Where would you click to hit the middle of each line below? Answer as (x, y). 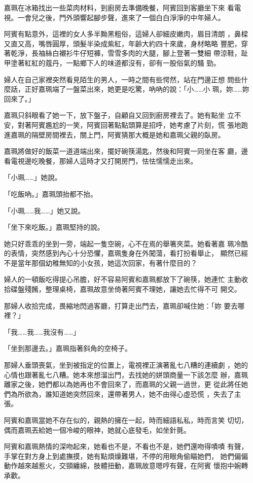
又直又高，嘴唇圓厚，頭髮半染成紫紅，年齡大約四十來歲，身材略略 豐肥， (123, 43)
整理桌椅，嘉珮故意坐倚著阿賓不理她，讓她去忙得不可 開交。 (143, 289)
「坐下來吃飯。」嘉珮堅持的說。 (54, 227)
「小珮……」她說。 (33, 177)
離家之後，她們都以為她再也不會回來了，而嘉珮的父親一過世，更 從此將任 (123, 384)
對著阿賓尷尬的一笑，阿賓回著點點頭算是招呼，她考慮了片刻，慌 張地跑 (133, 124)
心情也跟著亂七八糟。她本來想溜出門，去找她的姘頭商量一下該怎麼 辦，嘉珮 (126, 374)
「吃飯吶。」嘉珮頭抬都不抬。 (51, 193)
